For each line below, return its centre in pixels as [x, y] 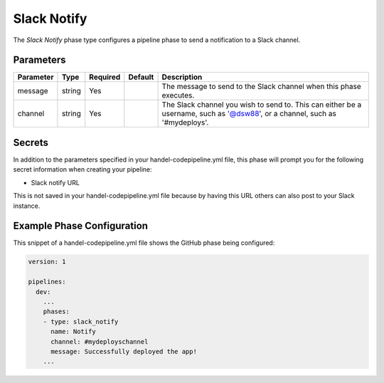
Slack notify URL [55, 182]
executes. [178, 95]
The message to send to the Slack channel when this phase [262, 87]
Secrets [31, 142]
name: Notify [73, 332]
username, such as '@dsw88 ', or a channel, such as [249, 114]
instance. [27, 206]
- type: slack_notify [81, 321]
